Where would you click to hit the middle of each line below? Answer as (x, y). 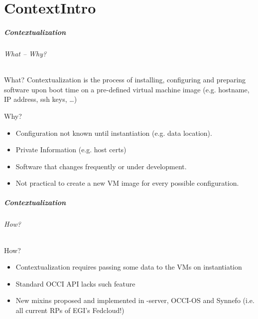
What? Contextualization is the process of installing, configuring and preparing (125, 80)
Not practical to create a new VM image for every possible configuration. (127, 183)
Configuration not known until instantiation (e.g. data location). (114, 133)
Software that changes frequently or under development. (101, 166)
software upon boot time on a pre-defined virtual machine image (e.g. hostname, (127, 89)
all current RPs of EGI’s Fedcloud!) (70, 310)
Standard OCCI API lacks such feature (75, 283)
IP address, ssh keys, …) (41, 99)
